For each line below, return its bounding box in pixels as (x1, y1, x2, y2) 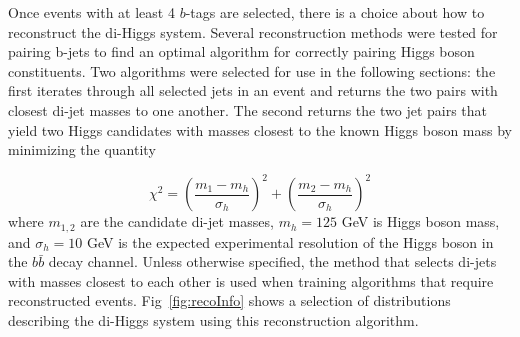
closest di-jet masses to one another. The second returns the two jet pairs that (8, 99, 488, 120)
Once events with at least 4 (8, 2, 175, 22)
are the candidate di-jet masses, (80, 211, 274, 232)
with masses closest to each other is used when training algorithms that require (8, 270, 494, 291)
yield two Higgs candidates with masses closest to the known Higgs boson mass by (8, 119, 512, 140)
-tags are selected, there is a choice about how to (185, 2, 485, 22)
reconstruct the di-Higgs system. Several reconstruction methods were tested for (8, 21, 498, 42)
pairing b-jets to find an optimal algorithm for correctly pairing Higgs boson (8, 41, 475, 62)
